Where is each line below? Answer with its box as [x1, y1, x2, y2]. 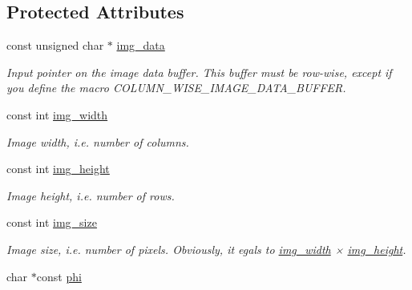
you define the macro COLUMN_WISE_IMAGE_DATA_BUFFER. [6, 79, 346, 96]
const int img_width [6, 106, 108, 123]
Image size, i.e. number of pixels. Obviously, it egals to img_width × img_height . [6, 240, 406, 257]
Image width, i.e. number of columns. [6, 133, 189, 150]
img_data [116, 37, 165, 54]
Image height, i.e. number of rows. [6, 187, 175, 203]
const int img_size [6, 214, 97, 231]
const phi [36, 268, 82, 284]
